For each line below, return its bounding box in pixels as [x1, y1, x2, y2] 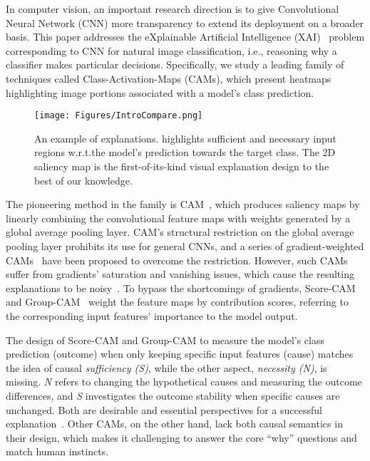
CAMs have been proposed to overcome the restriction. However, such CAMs [6, 252, 348, 267]
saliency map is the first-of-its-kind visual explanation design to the [34, 159, 329, 173]
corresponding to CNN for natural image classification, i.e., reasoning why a [6, 43, 337, 58]
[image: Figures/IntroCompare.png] [34, 110, 203, 121]
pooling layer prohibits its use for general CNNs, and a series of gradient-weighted [6, 238, 364, 253]
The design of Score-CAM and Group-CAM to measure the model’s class [6, 332, 325, 347]
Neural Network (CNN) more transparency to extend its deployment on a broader [6, 15, 364, 30]
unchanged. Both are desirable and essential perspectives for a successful [6, 402, 322, 417]
